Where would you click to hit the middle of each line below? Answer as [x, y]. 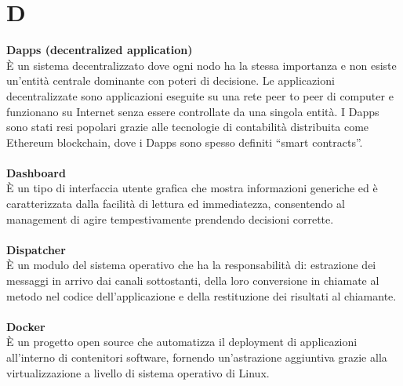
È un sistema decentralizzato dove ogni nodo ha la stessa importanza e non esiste [201, 65]
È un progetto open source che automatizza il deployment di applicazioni [182, 342]
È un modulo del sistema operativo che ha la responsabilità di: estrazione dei [191, 265]
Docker [26, 326]
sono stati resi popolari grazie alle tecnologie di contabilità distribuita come [188, 127]
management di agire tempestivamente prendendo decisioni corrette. [170, 218]
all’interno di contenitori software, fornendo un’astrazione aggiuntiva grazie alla [197, 357]
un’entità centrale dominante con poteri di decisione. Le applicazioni [171, 80]
